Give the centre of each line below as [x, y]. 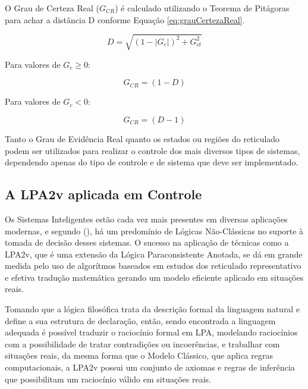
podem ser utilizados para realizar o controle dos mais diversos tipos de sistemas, [153, 150]
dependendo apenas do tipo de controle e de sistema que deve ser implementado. [152, 162]
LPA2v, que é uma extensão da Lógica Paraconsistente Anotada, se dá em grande [154, 254]
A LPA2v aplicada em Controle [103, 194]
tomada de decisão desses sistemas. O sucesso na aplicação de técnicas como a [147, 242]
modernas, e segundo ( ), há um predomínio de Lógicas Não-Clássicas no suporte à [154, 230]
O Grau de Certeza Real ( [52, 8]
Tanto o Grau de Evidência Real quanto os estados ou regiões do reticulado [142, 138]
